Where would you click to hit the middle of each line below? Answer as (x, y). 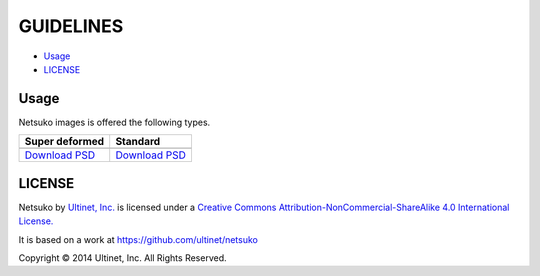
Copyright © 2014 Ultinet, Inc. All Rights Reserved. (122, 257)
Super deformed (64, 142)
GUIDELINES (71, 26)
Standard (138, 142)
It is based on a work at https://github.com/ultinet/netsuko (138, 239)
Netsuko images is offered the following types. (114, 122)
